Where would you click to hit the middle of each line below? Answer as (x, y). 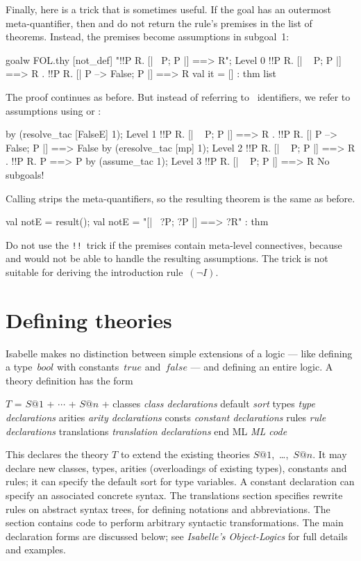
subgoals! (25, 174)
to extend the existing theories (185, 454)
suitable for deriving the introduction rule (94, 271)
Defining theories (89, 319)
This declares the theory (57, 454)
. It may (330, 454)
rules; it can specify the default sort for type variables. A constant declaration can (180, 481)
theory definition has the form (69, 380)
